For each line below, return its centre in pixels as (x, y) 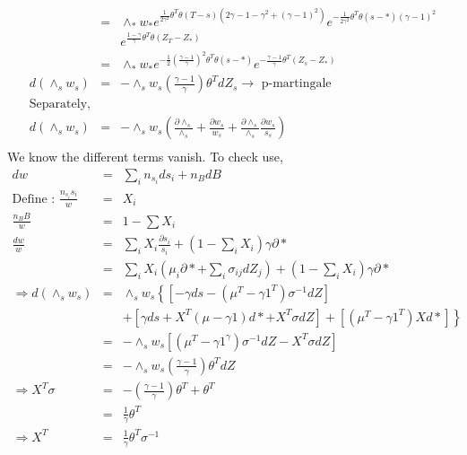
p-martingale (296, 84)
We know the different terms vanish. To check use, (145, 157)
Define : (34, 199)
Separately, (60, 105)
